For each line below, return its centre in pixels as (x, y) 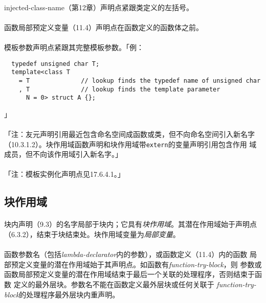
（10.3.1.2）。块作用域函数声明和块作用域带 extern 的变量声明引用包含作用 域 (130, 144)
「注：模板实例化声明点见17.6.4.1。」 (64, 174)
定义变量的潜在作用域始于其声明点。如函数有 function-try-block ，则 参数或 (140, 264)
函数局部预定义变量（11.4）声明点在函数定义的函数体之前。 (104, 27)
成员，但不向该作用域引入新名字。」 (63, 154)
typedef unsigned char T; (56, 64)
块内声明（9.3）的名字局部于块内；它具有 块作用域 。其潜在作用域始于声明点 (130, 224)
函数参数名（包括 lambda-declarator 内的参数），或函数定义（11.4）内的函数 (126, 254)
